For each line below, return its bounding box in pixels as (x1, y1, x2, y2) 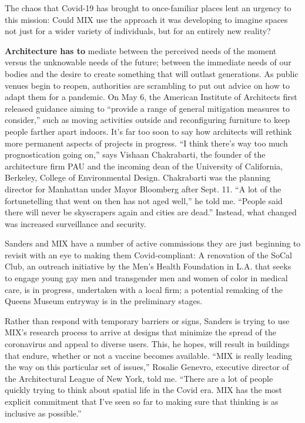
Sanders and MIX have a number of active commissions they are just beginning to (5, 237, 301, 249)
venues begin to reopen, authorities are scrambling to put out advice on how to (5, 79, 290, 91)
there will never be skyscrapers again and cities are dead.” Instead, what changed (5, 206, 297, 218)
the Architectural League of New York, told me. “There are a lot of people (5, 372, 273, 384)
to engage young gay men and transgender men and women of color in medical (5, 272, 288, 284)
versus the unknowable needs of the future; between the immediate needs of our (5, 56, 291, 68)
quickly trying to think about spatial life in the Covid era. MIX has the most (5, 384, 283, 396)
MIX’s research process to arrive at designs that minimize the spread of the (5, 326, 276, 338)
